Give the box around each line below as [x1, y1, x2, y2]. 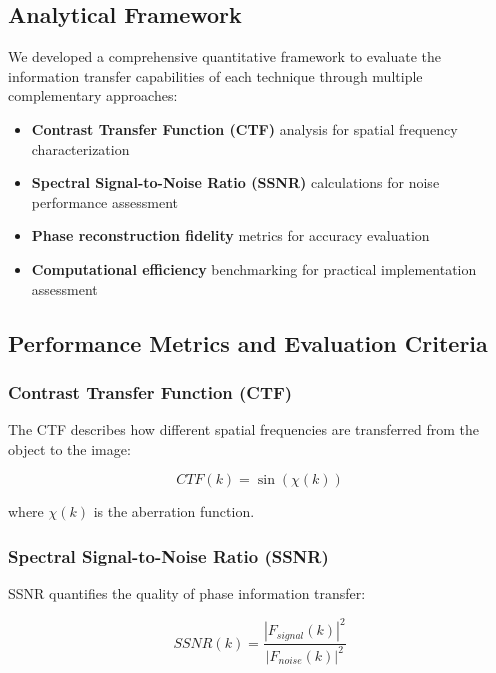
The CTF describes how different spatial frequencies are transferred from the [8, 419, 480, 440]
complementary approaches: [8, 85, 178, 106]
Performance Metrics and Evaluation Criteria [8, 327, 488, 358]
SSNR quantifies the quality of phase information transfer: [8, 583, 366, 604]
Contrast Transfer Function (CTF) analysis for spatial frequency [31, 118, 458, 139]
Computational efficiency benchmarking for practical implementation [31, 258, 477, 279]
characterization [31, 138, 130, 159]
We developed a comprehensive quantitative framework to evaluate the [8, 46, 442, 67]
